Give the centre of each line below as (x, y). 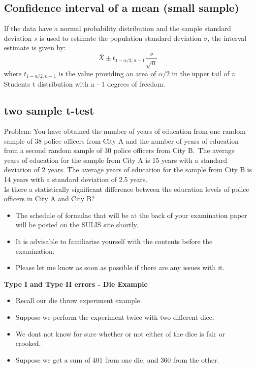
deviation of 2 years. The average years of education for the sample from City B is (128, 169)
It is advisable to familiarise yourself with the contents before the (114, 241)
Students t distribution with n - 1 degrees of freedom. (85, 84)
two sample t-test (49, 110)
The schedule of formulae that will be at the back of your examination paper (131, 215)
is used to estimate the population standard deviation (120, 38)
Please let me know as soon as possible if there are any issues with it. (120, 267)
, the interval (227, 38)
